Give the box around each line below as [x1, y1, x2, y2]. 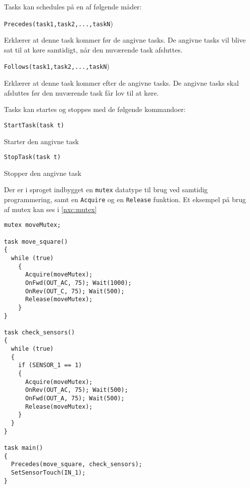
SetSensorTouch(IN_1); [11, 469, 86, 476]
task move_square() [4, 238, 68, 245]
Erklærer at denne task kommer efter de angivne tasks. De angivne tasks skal [4, 78, 239, 88]
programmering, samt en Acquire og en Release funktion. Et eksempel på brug [4, 194, 246, 205]
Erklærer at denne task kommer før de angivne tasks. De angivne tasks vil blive [4, 35, 246, 45]
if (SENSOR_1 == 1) [18, 362, 82, 369]
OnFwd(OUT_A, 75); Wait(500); [25, 395, 125, 402]
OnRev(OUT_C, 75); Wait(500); [25, 287, 125, 295]
